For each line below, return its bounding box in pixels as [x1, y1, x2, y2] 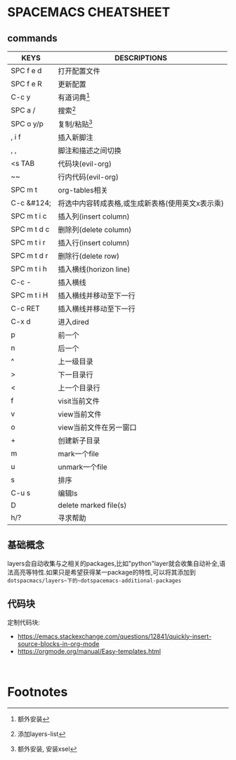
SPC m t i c [11, 211, 47, 221]
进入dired [58, 317, 89, 327]
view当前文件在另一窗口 [58, 423, 137, 432]
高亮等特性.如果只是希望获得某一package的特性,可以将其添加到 [13, 567, 196, 577]
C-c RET [11, 303, 40, 313]
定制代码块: [7, 618, 41, 626]
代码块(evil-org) [58, 159, 112, 169]
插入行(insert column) [58, 238, 130, 247]
